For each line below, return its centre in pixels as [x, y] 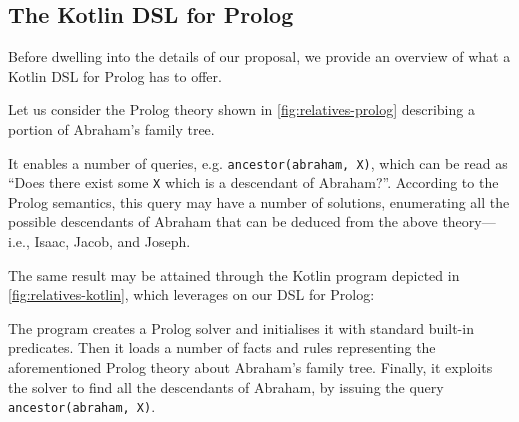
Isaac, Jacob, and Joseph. [112, 241]
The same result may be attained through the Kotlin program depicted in [234, 274]
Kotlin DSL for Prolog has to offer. [115, 75]
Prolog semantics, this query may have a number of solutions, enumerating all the [259, 201]
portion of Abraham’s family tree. [111, 128]
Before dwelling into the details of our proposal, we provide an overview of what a [259, 56]
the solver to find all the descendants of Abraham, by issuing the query [226, 386]
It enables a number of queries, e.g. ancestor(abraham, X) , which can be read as [258, 162]
